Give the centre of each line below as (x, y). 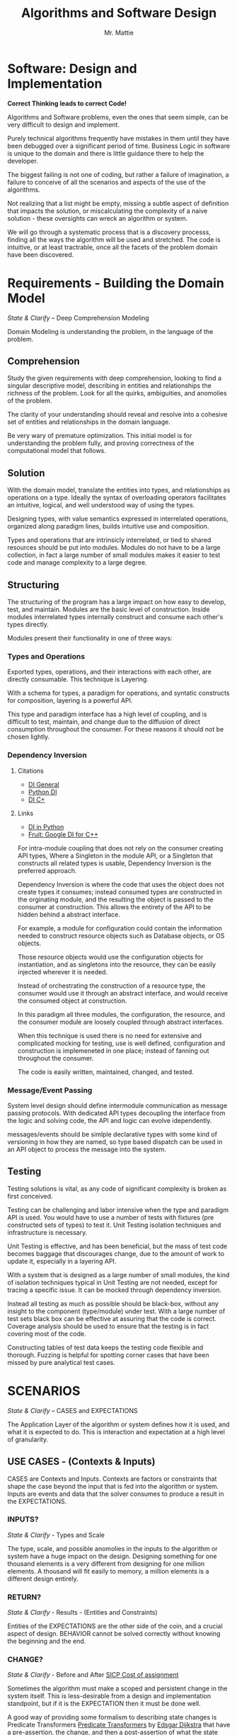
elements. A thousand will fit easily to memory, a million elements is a (108, 1571)
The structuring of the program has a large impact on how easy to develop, (117, 602)
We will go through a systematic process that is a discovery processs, (109, 232)
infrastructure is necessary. (47, 1232)
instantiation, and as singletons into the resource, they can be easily (117, 964)
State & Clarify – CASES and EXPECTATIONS (73, 1410)
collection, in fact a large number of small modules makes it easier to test (114, 555)
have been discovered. (41, 254)
